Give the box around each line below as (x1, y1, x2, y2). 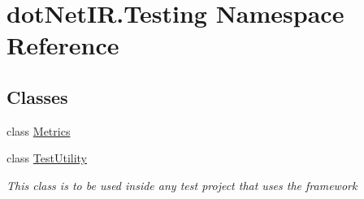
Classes (6, 84, 68, 109)
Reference (6, 28, 119, 62)
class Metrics (6, 122, 71, 139)
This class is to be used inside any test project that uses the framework (6, 176, 357, 193)
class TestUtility (6, 149, 88, 167)
